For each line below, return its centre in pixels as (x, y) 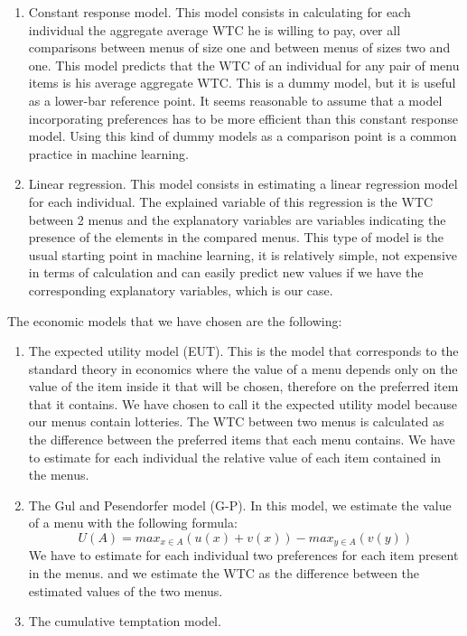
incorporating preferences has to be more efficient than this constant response (243, 118)
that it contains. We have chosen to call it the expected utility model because (243, 403)
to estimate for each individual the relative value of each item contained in (235, 457)
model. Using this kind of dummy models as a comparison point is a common (243, 136)
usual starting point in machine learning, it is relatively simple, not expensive (243, 254)
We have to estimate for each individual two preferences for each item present (243, 555)
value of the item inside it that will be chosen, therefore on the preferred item (243, 386)
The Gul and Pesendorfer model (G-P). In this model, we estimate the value (240, 505)
